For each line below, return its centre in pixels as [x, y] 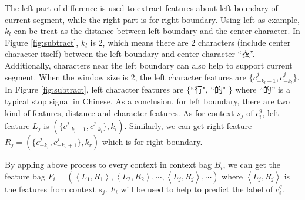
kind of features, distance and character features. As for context [120, 112]
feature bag [25, 176]
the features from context [50, 189]
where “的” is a [263, 89]
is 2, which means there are [139, 42]
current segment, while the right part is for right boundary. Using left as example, [152, 19]
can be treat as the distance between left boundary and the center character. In [157, 31]
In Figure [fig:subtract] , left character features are [94, 89]
